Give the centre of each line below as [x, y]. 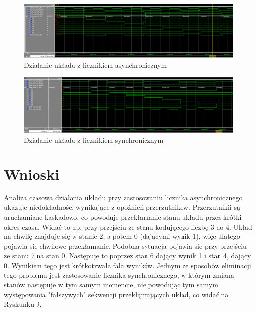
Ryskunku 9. [23, 304]
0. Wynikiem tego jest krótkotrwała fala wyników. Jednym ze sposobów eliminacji [128, 265]
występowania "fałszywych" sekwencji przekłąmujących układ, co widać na [116, 294]
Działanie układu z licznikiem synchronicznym [94, 140]
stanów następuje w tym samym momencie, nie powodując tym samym [111, 285]
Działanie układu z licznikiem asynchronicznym [95, 65]
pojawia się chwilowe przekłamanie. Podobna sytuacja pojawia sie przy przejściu [125, 246]
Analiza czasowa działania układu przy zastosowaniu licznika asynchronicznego [123, 197]
